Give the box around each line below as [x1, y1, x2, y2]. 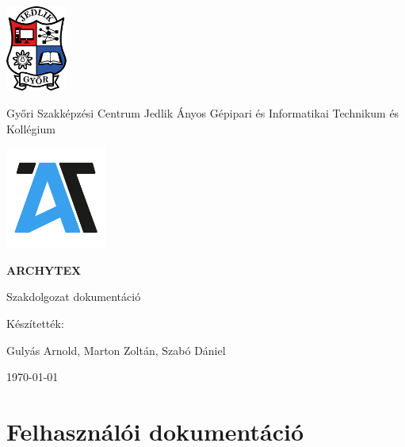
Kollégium [6, 120, 55, 137]
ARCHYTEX [6, 261, 82, 278]
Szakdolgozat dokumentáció [6, 288, 141, 305]
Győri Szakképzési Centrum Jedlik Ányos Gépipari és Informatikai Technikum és [6, 105, 399, 121]
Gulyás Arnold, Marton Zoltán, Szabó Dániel [6, 341, 226, 358]
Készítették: [6, 315, 64, 332]
